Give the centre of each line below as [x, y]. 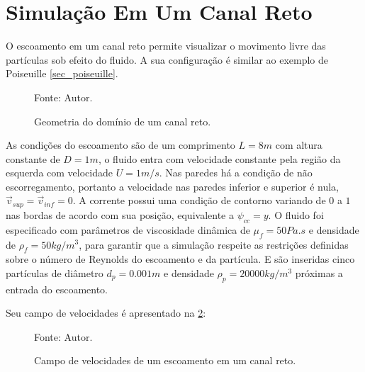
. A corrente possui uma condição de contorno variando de [199, 200]
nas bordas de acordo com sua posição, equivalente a [120, 214]
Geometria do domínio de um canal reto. [123, 121]
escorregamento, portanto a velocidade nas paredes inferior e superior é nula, [173, 186]
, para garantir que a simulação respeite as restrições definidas [214, 244]
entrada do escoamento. [57, 289]
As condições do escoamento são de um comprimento [120, 145]
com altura [299, 145]
